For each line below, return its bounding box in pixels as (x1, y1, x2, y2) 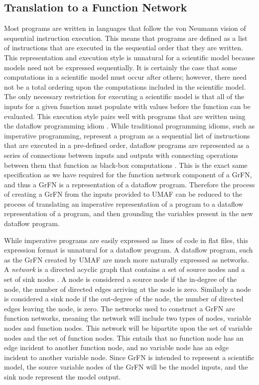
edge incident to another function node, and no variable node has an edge (4, 342, 229, 353)
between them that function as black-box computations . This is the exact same (4, 159, 248, 170)
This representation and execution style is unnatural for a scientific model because (4, 52, 255, 62)
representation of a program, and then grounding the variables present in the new (4, 208, 253, 219)
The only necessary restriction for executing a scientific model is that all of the (4, 91, 245, 102)
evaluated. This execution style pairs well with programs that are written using (4, 111, 246, 121)
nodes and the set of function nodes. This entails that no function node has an (4, 332, 244, 343)
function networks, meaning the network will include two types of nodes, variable (4, 313, 252, 323)
